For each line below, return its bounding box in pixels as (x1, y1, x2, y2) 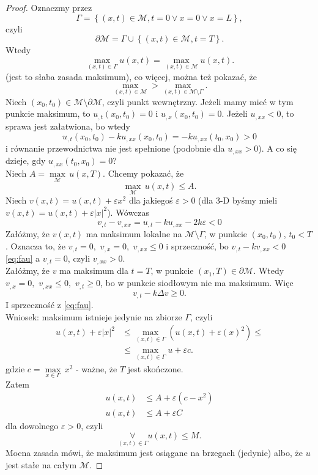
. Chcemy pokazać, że (103, 166, 184, 179)
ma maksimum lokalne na (86, 227, 182, 240)
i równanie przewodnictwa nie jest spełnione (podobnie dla (6, 141, 225, 154)
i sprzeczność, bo (166, 239, 229, 252)
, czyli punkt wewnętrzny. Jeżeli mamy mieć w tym (102, 95, 294, 108)
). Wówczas (107, 205, 150, 218)
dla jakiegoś (128, 194, 173, 207)
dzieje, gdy (6, 154, 46, 167)
